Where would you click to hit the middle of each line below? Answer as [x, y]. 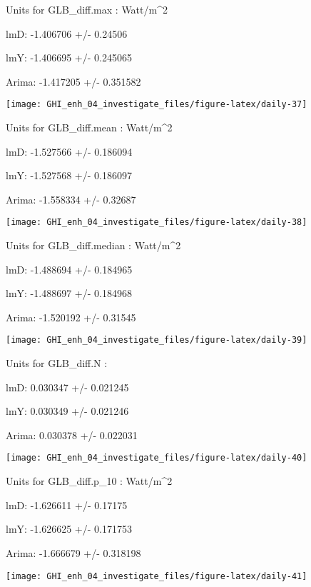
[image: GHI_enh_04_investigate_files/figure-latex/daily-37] [157, 105]
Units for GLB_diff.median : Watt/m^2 [93, 245]
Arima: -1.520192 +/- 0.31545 [71, 317]
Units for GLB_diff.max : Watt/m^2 [87, 9]
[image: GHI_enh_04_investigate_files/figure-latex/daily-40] [157, 458]
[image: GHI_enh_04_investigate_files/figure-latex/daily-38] [157, 222]
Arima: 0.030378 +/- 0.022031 [72, 435]
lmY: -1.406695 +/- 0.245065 [69, 57]
